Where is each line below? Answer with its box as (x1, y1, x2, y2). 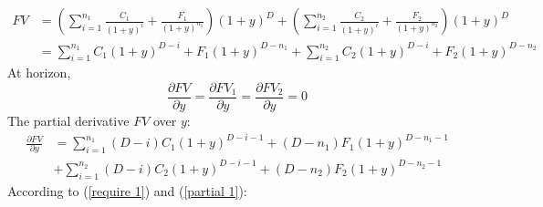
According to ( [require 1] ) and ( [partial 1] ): (7, 181, 247, 200)
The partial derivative (7, 111, 130, 130)
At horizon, (7, 63, 71, 82)
